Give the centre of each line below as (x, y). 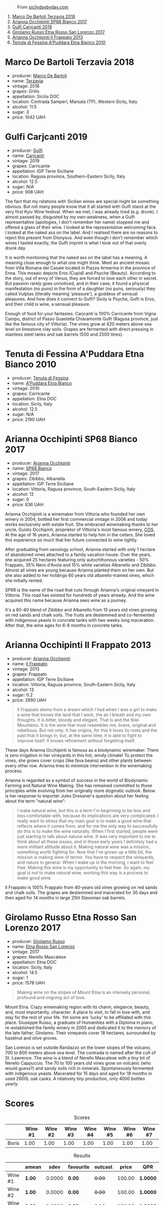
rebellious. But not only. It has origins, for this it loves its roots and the (87, 730)
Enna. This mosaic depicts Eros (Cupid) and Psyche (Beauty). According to (81, 273)
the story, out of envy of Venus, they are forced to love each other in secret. (81, 278)
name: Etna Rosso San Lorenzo (43, 946)
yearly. (12, 1083)
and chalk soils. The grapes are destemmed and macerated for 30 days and (81, 892)
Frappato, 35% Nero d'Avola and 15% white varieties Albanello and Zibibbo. (81, 565)
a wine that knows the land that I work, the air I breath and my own (84, 715)
